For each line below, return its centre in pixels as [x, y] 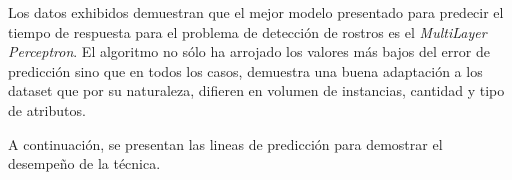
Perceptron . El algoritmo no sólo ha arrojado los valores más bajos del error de [249, 51]
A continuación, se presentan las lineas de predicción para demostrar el [225, 143]
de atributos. [47, 109]
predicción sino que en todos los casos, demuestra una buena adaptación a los [245, 70]
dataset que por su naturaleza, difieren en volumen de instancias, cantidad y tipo [256, 90]
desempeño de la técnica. [84, 163]
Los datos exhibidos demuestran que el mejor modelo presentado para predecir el [256, 12]
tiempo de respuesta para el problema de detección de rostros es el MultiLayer [247, 31]
